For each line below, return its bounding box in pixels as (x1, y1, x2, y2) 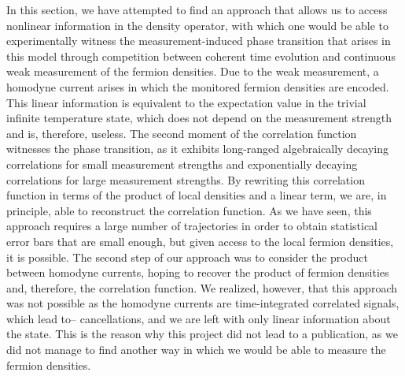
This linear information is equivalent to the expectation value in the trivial (6, 94, 366, 110)
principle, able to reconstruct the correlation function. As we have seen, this (6, 202, 372, 218)
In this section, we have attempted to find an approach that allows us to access (6, 2, 388, 17)
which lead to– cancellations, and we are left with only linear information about (6, 310, 391, 326)
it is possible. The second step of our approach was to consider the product (6, 248, 368, 265)
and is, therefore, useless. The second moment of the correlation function (6, 125, 357, 141)
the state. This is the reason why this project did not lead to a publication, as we (6, 326, 398, 342)
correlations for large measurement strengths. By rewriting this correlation (6, 171, 365, 188)
